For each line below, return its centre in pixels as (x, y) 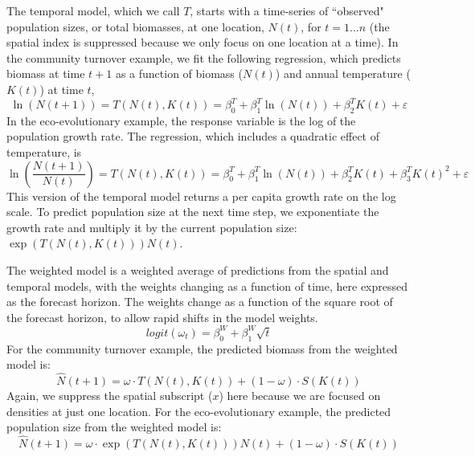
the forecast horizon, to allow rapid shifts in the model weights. (162, 317)
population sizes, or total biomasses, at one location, (135, 26)
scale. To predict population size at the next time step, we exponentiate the (193, 212)
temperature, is (44, 152)
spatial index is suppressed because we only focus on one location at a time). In (203, 42)
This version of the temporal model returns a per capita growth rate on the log (201, 196)
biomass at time (46, 73)
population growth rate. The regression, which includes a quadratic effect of (193, 136)
